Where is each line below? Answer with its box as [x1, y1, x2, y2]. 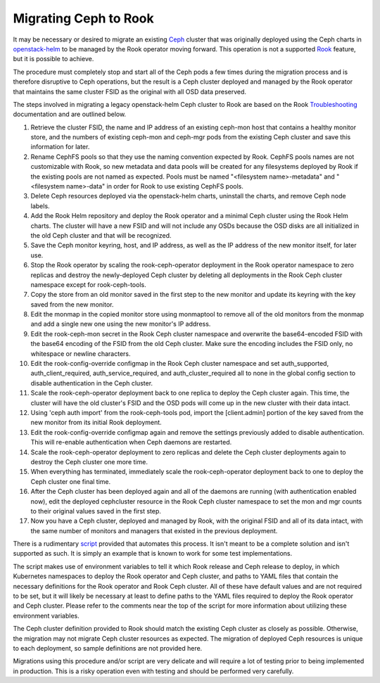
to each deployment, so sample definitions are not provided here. [13, 644, 203, 652]
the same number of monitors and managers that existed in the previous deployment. [30, 526, 278, 535]
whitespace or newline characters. [30, 349, 131, 358]
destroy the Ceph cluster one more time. [30, 457, 148, 466]
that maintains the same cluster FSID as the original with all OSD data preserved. [13, 87, 246, 96]
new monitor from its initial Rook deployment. [30, 419, 162, 427]
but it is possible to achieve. [13, 55, 94, 63]
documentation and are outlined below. [13, 110, 127, 119]
